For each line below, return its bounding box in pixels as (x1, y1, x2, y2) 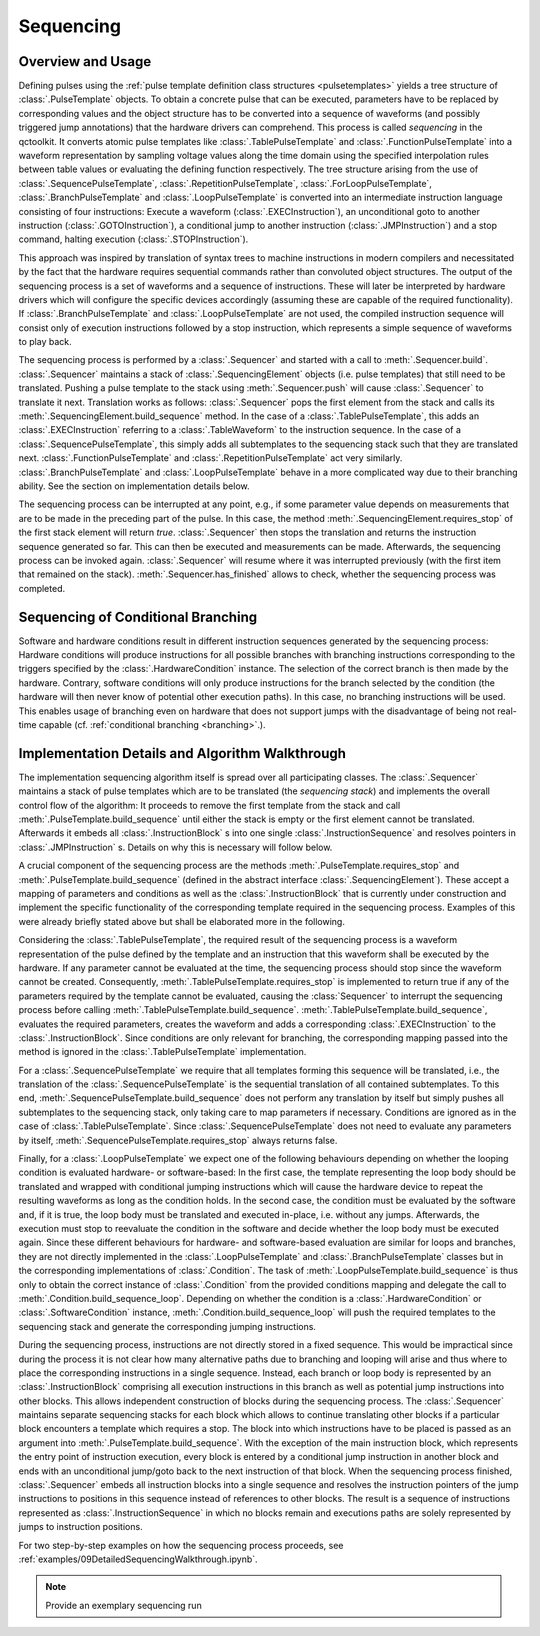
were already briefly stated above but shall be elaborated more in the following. (18, 915, 345, 927)
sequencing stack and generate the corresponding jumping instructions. (18, 1320, 317, 1332)
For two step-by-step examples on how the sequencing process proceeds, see (18, 1539, 344, 1551)
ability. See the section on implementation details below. (18, 480, 250, 492)
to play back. (18, 336, 72, 348)
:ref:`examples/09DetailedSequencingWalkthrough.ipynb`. (18, 1553, 259, 1565)
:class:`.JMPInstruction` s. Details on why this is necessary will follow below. (18, 841, 333, 853)
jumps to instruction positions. (18, 1521, 144, 1533)
